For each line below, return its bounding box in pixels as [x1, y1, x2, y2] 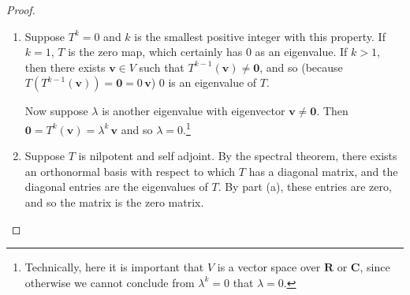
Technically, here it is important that [24, 259, 204, 275]
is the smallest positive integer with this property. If [134, 28, 386, 44]
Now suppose [24, 103, 88, 119]
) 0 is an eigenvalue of [151, 74, 257, 91]
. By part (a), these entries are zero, [218, 178, 392, 195]
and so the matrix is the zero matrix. [24, 194, 204, 210]
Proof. [6, 2, 35, 17]
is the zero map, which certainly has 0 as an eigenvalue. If [68, 43, 348, 60]
